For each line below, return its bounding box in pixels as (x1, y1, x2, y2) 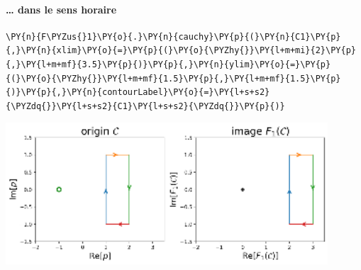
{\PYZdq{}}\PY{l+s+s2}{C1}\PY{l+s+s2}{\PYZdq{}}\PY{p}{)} (6, 101, 285, 111)
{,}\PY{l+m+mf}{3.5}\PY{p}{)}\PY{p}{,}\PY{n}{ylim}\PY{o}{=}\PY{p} (6, 59, 331, 69)
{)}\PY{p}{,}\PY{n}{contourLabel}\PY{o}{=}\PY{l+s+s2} (6, 87, 270, 98)
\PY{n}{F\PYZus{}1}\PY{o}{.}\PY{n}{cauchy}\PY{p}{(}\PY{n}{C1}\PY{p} (6, 31, 341, 42)
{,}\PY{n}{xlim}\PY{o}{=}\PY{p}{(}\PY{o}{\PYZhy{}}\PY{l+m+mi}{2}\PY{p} (6, 45, 356, 56)
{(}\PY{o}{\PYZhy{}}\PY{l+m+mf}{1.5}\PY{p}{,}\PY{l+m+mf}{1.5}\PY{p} (6, 73, 341, 84)
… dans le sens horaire (6, 1, 117, 16)
